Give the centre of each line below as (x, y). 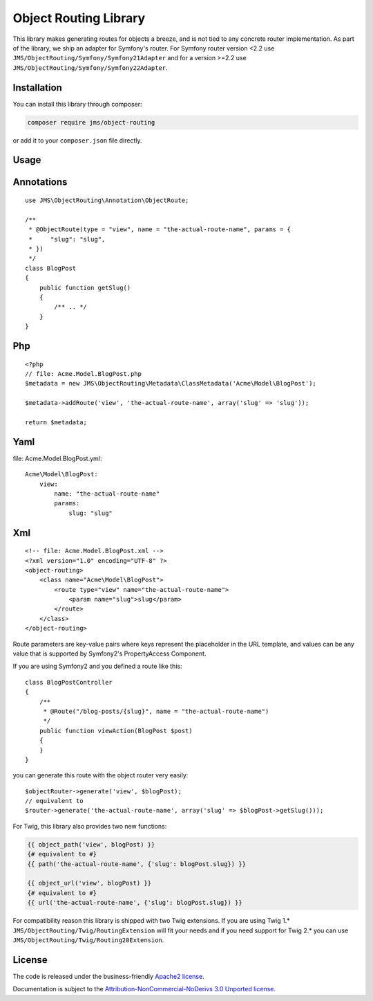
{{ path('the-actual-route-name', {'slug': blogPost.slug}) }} (137, 864)
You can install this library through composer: (77, 104)
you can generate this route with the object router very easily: (101, 775)
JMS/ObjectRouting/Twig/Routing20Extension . (88, 940)
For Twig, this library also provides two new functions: (90, 826)
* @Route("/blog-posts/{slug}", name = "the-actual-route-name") (156, 711)
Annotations (40, 182)
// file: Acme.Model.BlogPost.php (83, 373)
